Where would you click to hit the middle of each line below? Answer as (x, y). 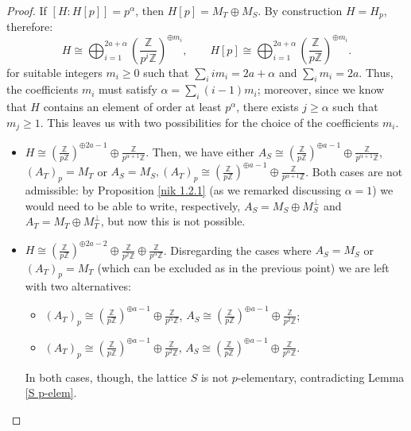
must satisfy (128, 89)
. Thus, (376, 72)
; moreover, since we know (321, 89)
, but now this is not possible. (173, 221)
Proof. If (27, 10)
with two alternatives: (78, 286)
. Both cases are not (354, 171)
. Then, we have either (200, 151)
